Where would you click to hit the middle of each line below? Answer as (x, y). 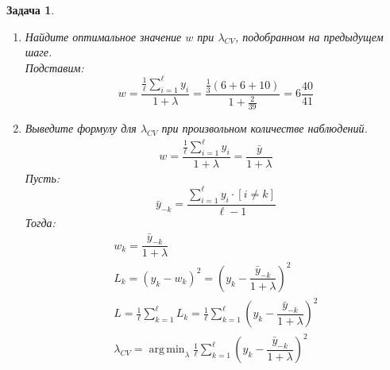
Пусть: (42, 177)
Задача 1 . (31, 10)
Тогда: (40, 222)
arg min (167, 350)
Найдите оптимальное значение (103, 36)
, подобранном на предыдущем (309, 36)
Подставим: (54, 67)
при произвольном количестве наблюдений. (265, 127)
